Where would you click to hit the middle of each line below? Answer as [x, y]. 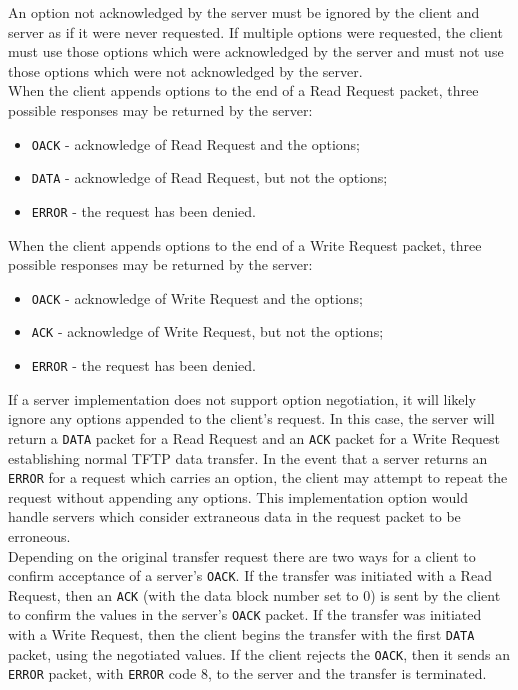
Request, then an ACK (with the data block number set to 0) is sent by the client [254, 594]
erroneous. [39, 535]
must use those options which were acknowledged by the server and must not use [256, 51]
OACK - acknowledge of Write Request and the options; [197, 297]
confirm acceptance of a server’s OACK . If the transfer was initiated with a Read [250, 575]
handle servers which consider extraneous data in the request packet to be [234, 516]
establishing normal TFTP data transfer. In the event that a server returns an [248, 457]
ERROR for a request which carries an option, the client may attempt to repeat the [258, 477]
